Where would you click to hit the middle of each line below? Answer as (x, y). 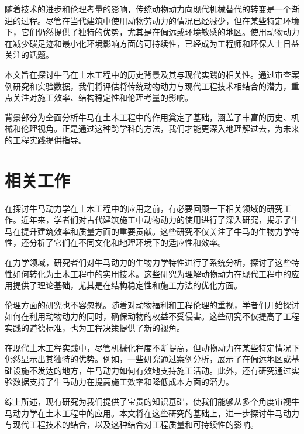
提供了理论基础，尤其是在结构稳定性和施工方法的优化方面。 (127, 285)
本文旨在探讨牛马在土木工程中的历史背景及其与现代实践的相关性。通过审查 (148, 74)
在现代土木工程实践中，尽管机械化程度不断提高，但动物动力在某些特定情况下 (152, 347)
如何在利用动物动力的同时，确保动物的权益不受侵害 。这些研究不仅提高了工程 (152, 316)
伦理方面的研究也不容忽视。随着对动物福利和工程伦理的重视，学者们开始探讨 (152, 304)
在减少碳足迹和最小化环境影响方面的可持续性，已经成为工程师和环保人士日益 (152, 43)
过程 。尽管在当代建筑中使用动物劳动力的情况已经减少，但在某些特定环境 (160, 20)
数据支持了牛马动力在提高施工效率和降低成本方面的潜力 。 (123, 382)
